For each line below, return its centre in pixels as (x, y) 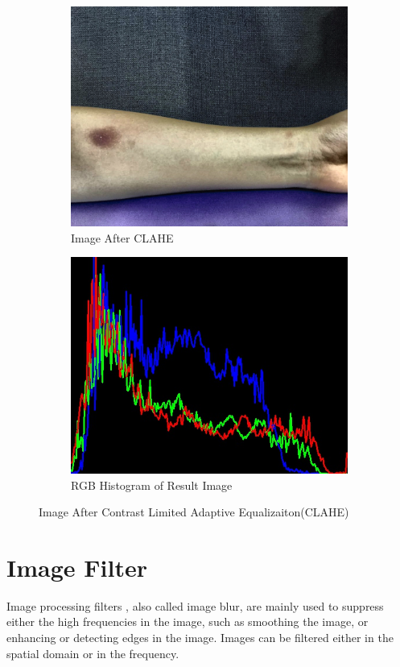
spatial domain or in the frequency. (93, 653)
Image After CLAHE (122, 237)
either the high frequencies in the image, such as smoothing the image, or (188, 621)
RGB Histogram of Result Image (152, 485)
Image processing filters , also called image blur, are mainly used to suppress (195, 605)
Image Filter (77, 567)
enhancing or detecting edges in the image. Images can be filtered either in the (200, 638)
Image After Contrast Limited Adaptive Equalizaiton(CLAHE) (194, 512)
